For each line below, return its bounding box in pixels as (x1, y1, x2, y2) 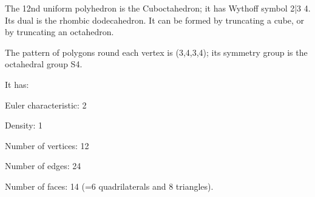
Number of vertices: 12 (5, 139, 89, 152)
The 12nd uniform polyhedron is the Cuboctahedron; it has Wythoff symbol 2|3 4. (5, 2, 311, 14)
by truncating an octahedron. (5, 25, 114, 38)
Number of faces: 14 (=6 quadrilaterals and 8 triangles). (5, 179, 214, 192)
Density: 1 (5, 119, 43, 132)
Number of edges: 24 (5, 159, 81, 172)
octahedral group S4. (5, 58, 83, 70)
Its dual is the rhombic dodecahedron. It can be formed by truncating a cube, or (5, 13, 305, 26)
